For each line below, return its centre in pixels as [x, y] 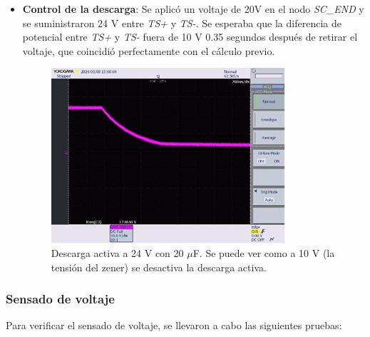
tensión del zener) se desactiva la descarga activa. [159, 267]
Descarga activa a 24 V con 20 [117, 252]
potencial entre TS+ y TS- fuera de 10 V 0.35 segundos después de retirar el [190, 37]
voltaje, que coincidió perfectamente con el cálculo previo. [149, 50]
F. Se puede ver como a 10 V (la [264, 252]
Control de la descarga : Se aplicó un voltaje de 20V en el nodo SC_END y [193, 9]
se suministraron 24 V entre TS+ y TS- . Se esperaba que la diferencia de [182, 22]
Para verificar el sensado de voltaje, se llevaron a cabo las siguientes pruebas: [174, 325]
